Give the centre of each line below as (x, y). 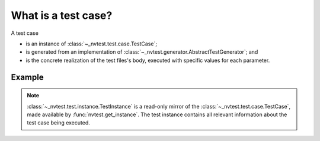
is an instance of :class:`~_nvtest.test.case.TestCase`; (91, 44)
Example (27, 77)
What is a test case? (62, 15)
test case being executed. (58, 123)
